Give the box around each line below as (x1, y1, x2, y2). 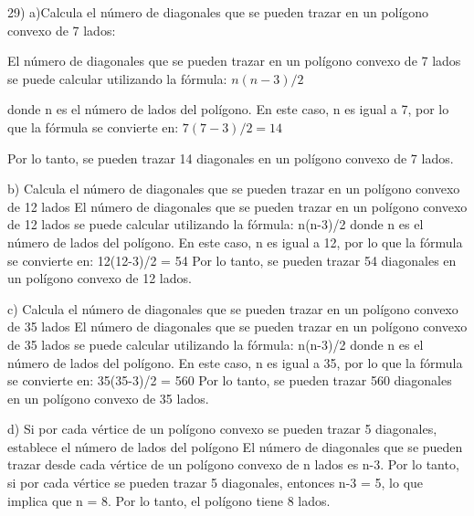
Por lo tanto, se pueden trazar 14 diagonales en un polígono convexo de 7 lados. (7, 148, 454, 167)
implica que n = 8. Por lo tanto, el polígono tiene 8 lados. (7, 490, 331, 510)
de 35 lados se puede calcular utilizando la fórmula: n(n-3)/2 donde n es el (7, 334, 424, 353)
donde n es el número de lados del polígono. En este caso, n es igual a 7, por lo (7, 100, 449, 119)
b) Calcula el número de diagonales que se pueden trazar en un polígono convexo (7, 179, 460, 198)
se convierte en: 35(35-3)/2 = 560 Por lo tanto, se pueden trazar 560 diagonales (7, 371, 452, 390)
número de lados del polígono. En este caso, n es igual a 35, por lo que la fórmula (7, 353, 463, 372)
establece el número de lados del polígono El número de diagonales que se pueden (7, 437, 463, 456)
